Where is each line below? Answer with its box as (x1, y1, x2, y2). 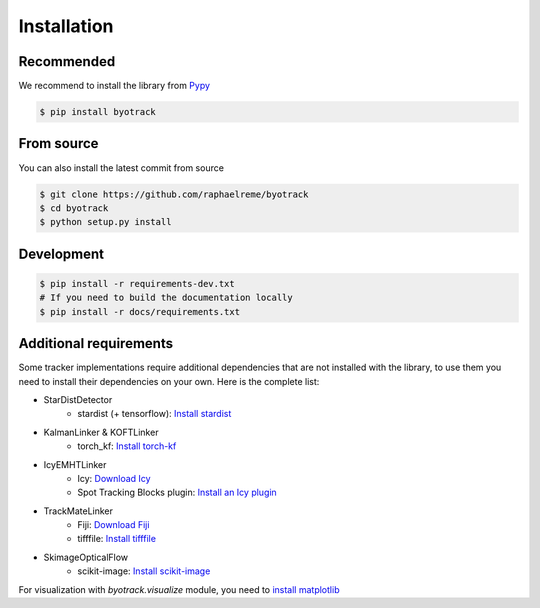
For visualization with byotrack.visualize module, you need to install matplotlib (18, 583, 340, 595)
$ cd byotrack (39, 202, 109, 214)
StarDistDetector (43, 393, 113, 405)
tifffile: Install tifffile (77, 533, 157, 545)
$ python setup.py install (39, 216, 172, 228)
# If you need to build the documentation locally (39, 292, 294, 304)
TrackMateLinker (43, 505, 114, 517)
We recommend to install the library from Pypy (18, 80, 210, 92)
